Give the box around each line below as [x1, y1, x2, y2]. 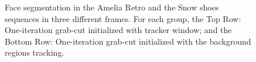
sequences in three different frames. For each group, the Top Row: [5, 12, 241, 24]
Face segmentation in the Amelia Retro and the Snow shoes [5, 1, 219, 13]
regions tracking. [5, 46, 64, 59]
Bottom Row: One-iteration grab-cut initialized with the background [5, 35, 251, 47]
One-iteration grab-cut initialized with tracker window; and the [5, 24, 232, 36]
